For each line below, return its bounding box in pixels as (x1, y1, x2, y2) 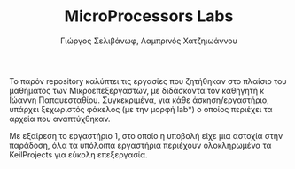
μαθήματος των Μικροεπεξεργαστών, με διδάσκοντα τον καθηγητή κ (9, 85, 265, 96)
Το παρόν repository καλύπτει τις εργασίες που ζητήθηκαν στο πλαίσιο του (9, 75, 287, 86)
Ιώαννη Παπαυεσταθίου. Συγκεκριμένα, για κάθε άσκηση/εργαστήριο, (9, 95, 270, 105)
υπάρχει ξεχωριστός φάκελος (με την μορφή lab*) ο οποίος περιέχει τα (9, 104, 273, 114)
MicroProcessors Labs (64, 6, 234, 27)
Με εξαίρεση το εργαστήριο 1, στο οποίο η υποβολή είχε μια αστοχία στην (9, 130, 283, 141)
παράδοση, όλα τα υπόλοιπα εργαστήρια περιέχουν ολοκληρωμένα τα (9, 140, 272, 150)
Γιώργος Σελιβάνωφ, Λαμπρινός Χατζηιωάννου (60, 35, 237, 46)
